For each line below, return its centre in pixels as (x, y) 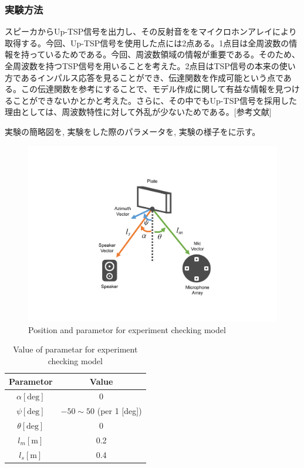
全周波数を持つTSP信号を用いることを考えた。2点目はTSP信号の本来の (142, 66)
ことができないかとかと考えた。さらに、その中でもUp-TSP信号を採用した (155, 100)
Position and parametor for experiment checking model (127, 329)
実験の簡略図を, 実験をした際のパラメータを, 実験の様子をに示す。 (133, 131)
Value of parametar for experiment (75, 349)
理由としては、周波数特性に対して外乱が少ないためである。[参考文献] (138, 112)
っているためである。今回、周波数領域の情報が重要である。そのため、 (165, 54)
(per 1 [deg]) (119, 411)
